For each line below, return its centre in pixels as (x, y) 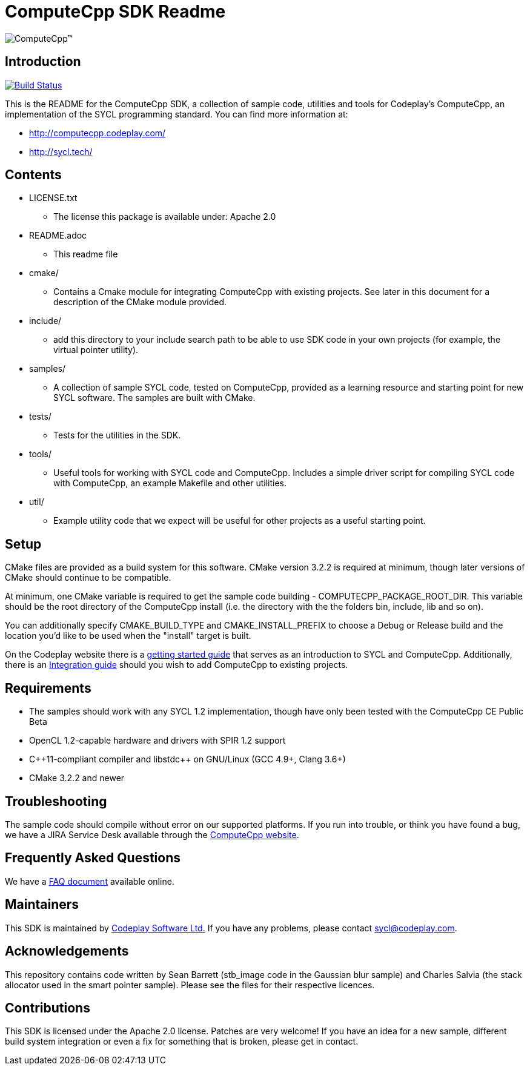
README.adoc (58, 236)
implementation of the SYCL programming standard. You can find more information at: (177, 114)
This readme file (86, 254)
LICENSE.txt (53, 198)
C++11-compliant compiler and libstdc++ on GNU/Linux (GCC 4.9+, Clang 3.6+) (187, 759)
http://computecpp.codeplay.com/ (98, 133)
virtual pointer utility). (96, 350)
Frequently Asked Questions (93, 858)
